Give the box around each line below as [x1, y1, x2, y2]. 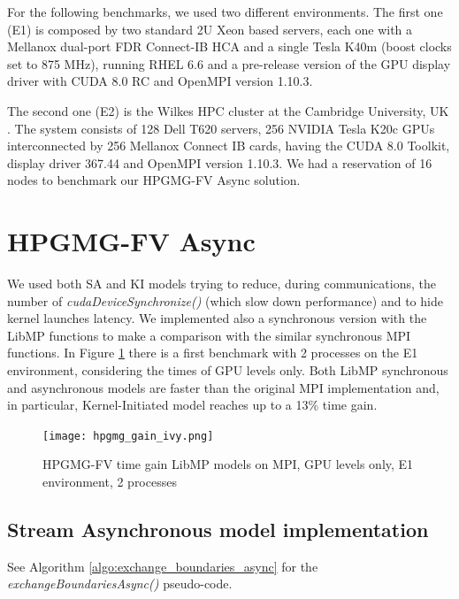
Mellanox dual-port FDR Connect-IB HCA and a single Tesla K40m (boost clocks [7, 37, 452, 56]
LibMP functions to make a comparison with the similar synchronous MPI [7, 326, 411, 344]
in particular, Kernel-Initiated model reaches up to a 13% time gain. [7, 395, 378, 414]
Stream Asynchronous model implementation [7, 516, 429, 543]
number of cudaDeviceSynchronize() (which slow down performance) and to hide [7, 291, 443, 310]
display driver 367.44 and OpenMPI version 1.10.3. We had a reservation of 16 [7, 153, 432, 172]
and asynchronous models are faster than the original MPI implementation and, [7, 378, 440, 396]
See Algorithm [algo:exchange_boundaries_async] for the [7, 557, 318, 575]
